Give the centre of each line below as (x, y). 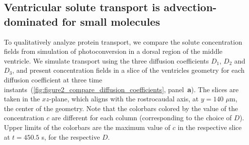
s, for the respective (71, 137)
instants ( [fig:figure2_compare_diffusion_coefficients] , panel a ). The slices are (121, 89)
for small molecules (111, 21)
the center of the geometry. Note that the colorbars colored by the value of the (121, 108)
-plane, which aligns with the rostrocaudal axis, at (124, 99)
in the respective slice (210, 127)
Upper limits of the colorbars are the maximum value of (87, 127)
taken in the (22, 99)
